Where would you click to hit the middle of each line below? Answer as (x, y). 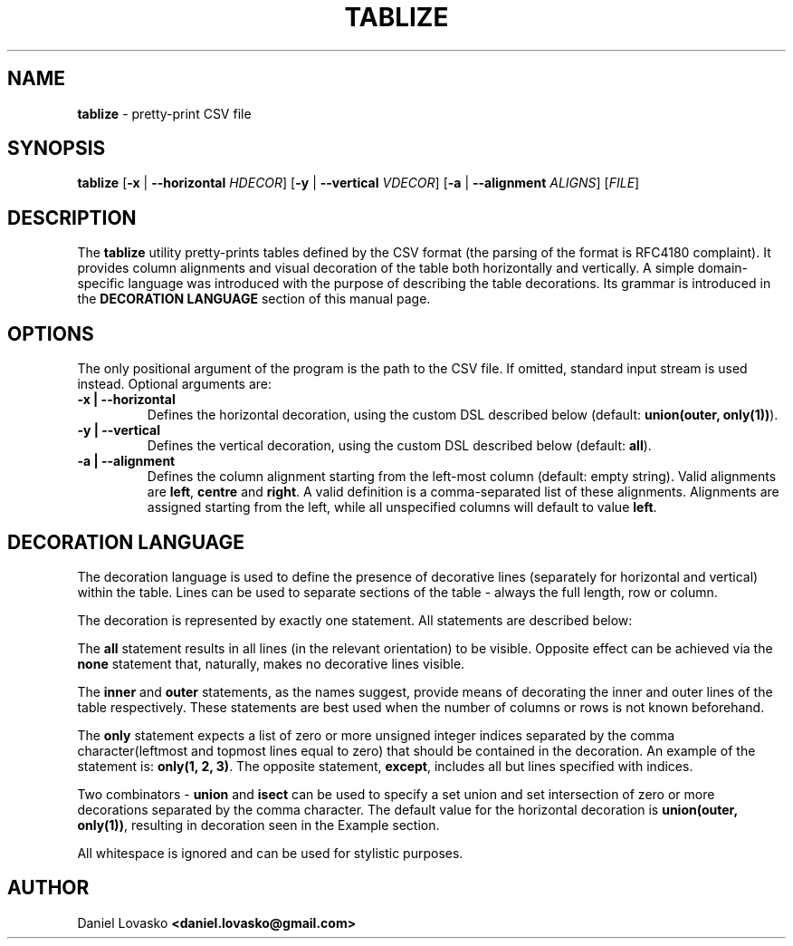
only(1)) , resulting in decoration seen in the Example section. (258, 825)
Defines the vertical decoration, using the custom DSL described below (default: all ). (399, 446)
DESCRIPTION (72, 217)
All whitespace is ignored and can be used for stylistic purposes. (270, 853)
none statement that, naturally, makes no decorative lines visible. (271, 663)
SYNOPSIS (57, 149)
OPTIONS (51, 333)
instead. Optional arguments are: (175, 384)
